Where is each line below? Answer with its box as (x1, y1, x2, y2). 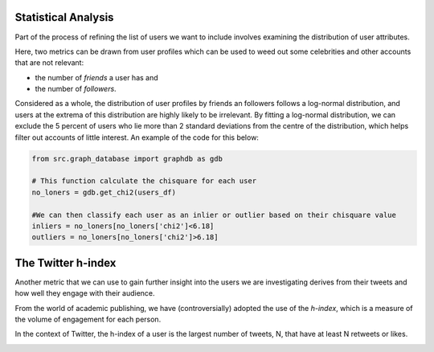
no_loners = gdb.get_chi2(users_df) (31, 187, 177, 197)
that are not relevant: (14, 58, 84, 68)
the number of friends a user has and (35, 72, 158, 82)
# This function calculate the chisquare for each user (31, 177, 257, 186)
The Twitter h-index (14, 256, 117, 269)
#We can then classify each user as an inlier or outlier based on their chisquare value (31, 210, 397, 219)
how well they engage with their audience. (14, 289, 156, 298)
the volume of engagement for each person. (14, 314, 162, 325)
